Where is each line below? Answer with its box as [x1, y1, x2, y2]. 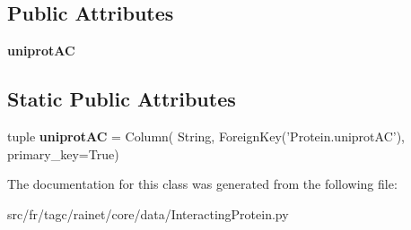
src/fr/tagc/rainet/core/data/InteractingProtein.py [7, 204, 289, 223]
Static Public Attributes [7, 85, 236, 113]
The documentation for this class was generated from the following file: [7, 175, 398, 193]
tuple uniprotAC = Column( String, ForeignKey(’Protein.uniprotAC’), [7, 127, 405, 145]
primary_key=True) [7, 144, 119, 163]
